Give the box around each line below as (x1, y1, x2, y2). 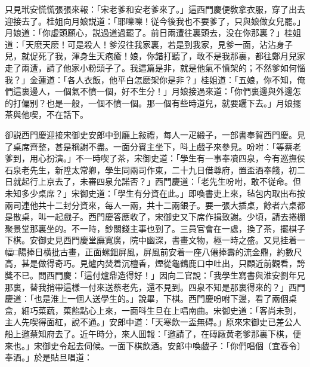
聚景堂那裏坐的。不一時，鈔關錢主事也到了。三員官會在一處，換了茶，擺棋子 (5, 222, 305, 234)
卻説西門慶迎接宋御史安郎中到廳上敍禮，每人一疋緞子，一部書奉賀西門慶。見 (5, 128, 305, 140)
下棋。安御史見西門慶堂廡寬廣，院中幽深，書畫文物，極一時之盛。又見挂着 (5, 234, 297, 246)
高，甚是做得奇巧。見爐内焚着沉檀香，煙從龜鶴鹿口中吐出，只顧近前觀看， (5, 257, 297, 270)
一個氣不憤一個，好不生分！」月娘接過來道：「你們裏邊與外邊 (54, 85, 293, 97)
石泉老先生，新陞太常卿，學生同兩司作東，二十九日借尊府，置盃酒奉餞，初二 (5, 163, 305, 176)
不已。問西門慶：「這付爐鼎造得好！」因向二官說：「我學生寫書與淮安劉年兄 (13, 269, 305, 282)
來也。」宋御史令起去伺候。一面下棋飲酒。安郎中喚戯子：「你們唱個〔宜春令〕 (5, 339, 305, 351)
